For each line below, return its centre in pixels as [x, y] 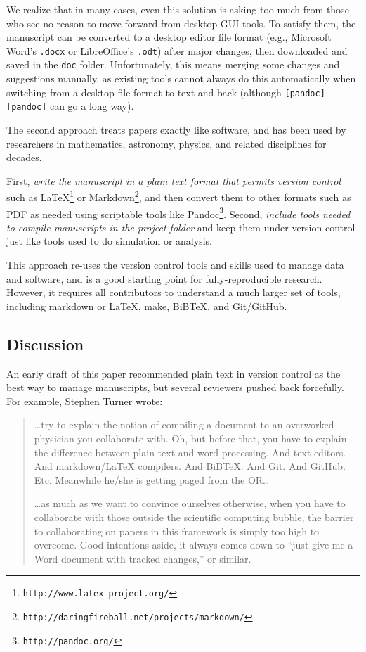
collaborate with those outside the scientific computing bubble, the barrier [194, 517]
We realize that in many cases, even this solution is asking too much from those [178, 9]
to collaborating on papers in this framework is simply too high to [177, 531]
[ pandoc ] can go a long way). [70, 106]
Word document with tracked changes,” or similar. [143, 558]
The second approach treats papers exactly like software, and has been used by [176, 129]
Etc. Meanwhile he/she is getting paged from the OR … [152, 479]
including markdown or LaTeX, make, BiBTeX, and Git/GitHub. [147, 306]
